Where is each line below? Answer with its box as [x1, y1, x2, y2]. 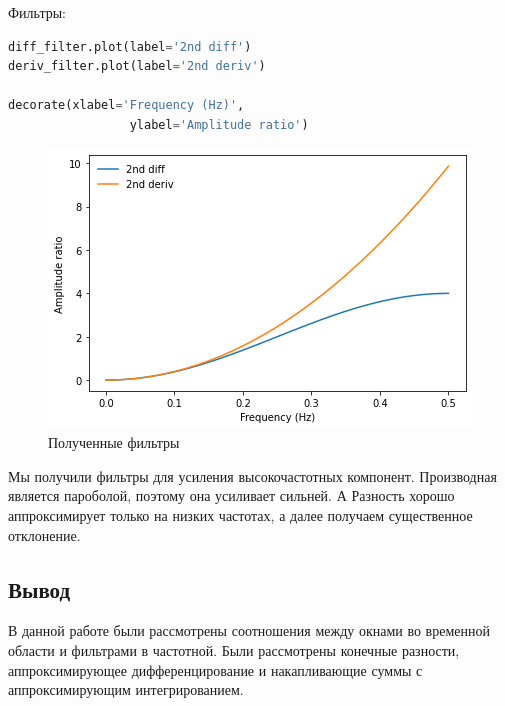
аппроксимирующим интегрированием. [8, 679, 244, 700]
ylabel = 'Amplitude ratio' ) [129, 117, 309, 132]
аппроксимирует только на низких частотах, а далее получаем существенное [8, 504, 473, 525]
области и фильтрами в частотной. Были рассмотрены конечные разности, [8, 639, 460, 660]
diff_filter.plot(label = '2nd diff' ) [8, 39, 252, 54]
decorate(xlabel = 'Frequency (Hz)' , [8, 98, 245, 113]
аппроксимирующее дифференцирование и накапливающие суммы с [8, 659, 423, 680]
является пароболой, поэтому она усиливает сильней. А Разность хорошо [8, 485, 455, 506]
